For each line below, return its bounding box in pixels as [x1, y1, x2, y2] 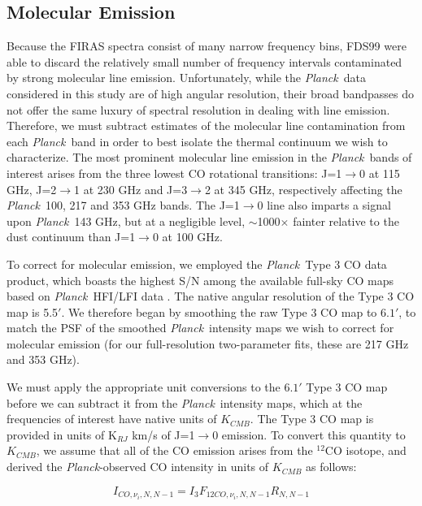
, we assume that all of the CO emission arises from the [36, 442, 313, 459]
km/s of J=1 [132, 426, 195, 443]
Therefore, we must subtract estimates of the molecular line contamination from [7, 117, 406, 134]
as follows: [306, 458, 357, 475]
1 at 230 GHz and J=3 [74, 180, 188, 197]
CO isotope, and [324, 442, 407, 459]
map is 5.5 [7, 303, 59, 320]
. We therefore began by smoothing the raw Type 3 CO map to [61, 303, 377, 320]
